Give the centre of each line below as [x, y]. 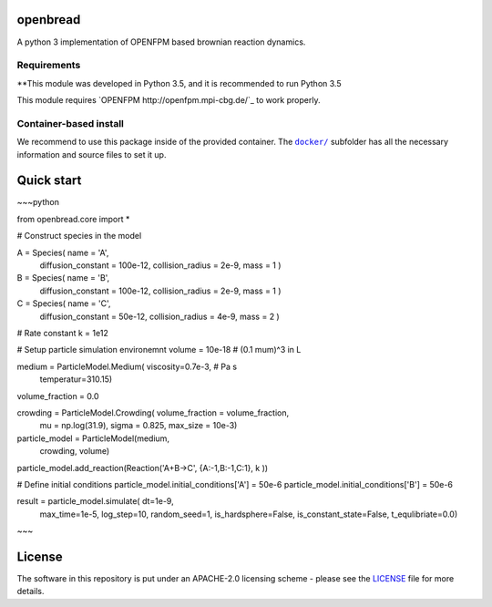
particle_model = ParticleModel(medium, [93, 438]
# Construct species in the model [79, 236]
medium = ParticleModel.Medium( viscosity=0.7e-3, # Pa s [127, 366]
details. [31, 592]
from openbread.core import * [73, 219]
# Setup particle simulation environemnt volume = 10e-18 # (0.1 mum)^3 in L [159, 350]
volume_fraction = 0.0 [58, 396]
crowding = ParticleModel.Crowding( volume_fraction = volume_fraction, [153, 412]
